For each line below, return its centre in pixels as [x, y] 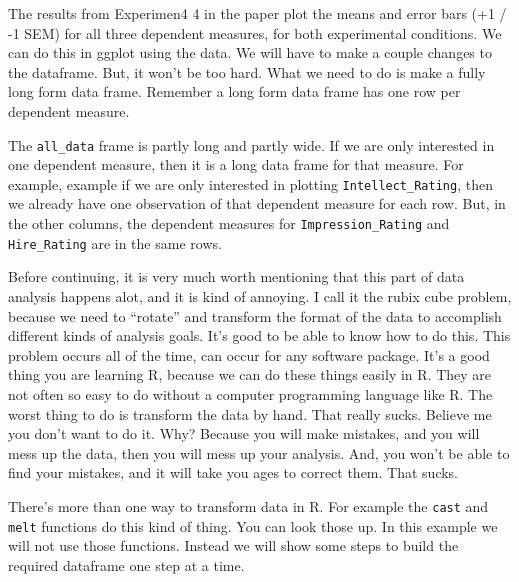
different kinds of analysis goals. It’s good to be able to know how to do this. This [259, 335]
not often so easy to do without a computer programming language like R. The [250, 393]
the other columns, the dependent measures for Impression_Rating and [229, 223]
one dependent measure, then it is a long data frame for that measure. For [236, 164]
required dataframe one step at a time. [126, 564]
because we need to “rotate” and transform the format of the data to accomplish [255, 315]
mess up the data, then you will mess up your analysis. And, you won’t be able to [259, 452]
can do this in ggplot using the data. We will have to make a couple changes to [250, 52]
